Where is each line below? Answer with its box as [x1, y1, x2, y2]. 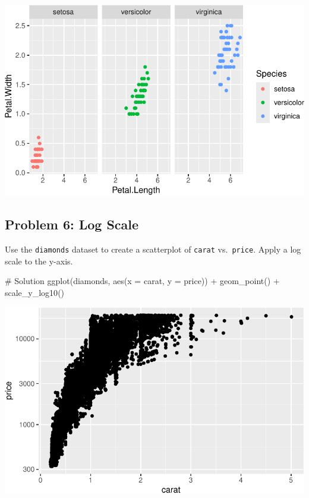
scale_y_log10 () [5, 286, 65, 298]
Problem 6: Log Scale [5, 215, 139, 234]
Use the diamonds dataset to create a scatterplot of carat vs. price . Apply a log [5, 243, 301, 256]
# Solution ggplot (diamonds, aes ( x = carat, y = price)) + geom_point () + [5, 275, 280, 287]
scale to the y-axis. [5, 254, 73, 267]
